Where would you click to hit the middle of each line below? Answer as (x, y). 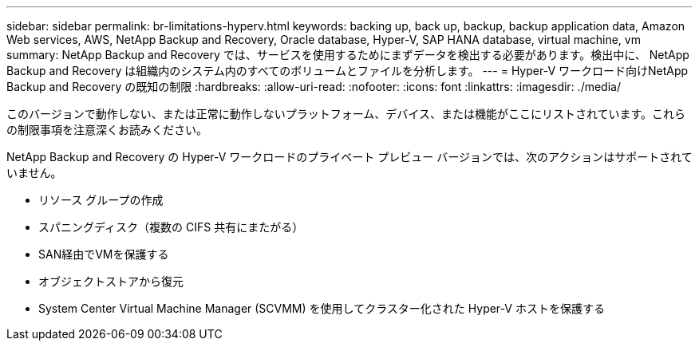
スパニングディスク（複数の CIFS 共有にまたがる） (171, 227)
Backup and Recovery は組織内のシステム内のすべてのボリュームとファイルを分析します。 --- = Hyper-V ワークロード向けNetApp (348, 71)
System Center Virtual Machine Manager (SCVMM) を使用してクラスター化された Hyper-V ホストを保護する (322, 308)
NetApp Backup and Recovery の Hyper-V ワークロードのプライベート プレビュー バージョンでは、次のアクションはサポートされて (349, 157)
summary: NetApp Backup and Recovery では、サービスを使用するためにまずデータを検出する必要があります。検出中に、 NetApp (348, 55)
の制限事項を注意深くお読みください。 (107, 130)
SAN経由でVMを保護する (104, 254)
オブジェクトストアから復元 (111, 281)
